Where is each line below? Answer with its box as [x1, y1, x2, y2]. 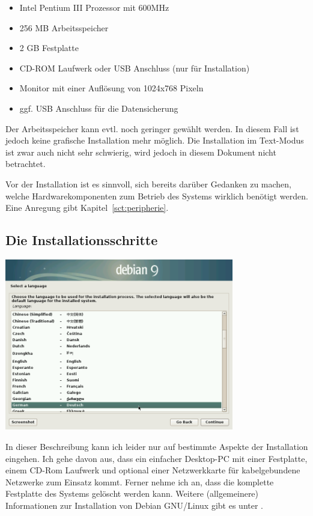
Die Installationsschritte [5, 231, 158, 249]
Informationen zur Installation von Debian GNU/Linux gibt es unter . [5, 499, 263, 511]
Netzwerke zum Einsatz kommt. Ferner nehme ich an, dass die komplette [5, 475, 274, 488]
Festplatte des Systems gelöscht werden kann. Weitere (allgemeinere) [5, 487, 259, 500]
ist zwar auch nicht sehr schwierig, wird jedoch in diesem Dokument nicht [5, 145, 276, 158]
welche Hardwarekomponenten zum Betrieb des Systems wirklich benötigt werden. [5, 189, 308, 202]
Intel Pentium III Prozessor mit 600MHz [19, 1, 169, 13]
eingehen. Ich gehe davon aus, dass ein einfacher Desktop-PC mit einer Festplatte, [5, 452, 308, 464]
